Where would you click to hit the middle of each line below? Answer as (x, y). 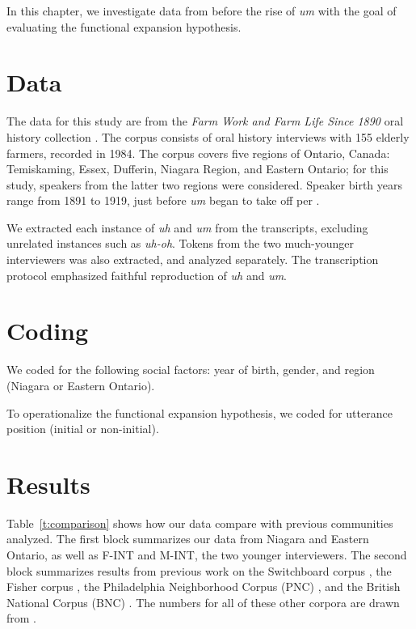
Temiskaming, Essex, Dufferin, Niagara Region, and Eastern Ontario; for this (197, 169)
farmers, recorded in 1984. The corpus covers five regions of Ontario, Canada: (198, 153)
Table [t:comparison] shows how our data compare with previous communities (200, 523)
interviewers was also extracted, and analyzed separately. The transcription (193, 259)
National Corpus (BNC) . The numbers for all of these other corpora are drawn (203, 602)
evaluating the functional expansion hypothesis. (124, 26)
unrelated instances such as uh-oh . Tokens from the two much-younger (180, 243)
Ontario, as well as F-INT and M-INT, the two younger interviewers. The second (207, 555)
